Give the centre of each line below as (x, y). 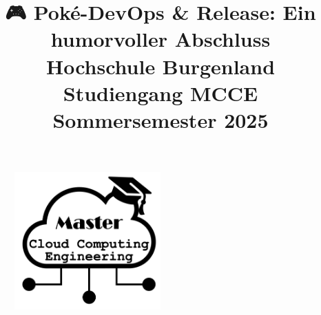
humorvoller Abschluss (160, 39)
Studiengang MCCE (160, 93)
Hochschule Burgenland (160, 66)
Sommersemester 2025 (160, 119)
